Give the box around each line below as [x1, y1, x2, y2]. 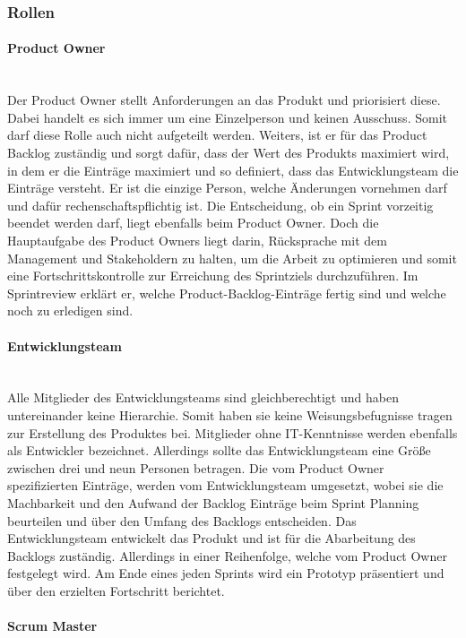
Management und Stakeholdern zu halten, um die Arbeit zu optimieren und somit [7, 248, 457, 267]
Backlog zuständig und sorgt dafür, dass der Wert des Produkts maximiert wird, [7, 143, 450, 162]
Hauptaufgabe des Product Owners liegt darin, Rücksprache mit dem [7, 230, 387, 249]
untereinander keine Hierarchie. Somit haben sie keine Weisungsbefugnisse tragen [7, 405, 453, 424]
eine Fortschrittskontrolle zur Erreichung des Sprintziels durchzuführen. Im [7, 266, 419, 285]
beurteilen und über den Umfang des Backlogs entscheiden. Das [7, 511, 357, 530]
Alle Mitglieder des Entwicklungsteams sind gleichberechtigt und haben [7, 388, 399, 407]
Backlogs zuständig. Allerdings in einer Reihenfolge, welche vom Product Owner [7, 546, 447, 565]
